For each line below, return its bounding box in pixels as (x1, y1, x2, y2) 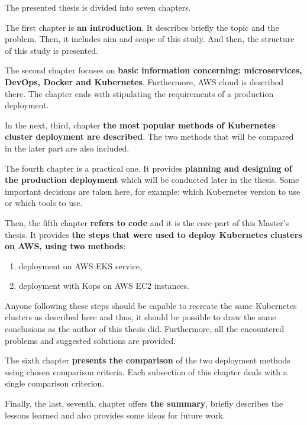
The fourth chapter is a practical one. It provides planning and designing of (5, 162, 292, 174)
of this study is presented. (5, 44, 98, 56)
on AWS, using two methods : (5, 240, 126, 252)
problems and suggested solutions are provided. (5, 334, 176, 346)
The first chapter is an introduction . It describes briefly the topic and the (5, 21, 279, 33)
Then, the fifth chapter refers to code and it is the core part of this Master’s (5, 216, 289, 228)
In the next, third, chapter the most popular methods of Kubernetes (5, 118, 276, 131)
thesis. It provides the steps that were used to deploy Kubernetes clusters (5, 228, 302, 240)
